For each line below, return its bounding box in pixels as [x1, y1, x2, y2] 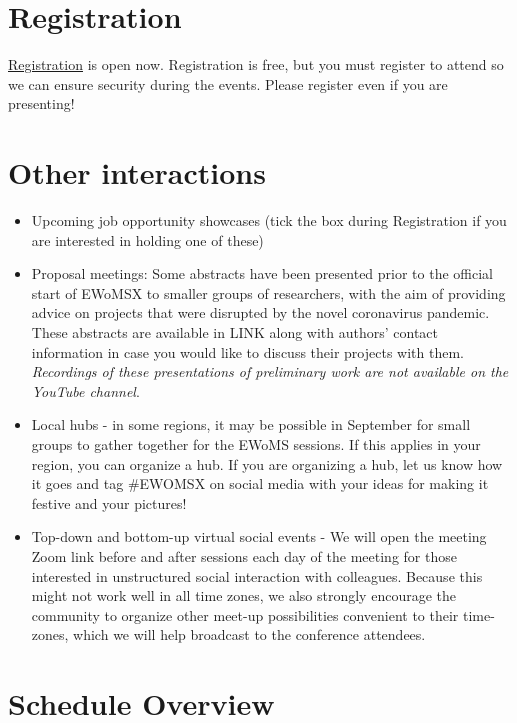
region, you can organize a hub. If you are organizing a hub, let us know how [31, 453, 503, 474]
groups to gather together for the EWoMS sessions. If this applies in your [31, 433, 481, 454]
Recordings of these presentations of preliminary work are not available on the [31, 361, 509, 382]
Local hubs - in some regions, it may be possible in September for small [31, 414, 471, 435]
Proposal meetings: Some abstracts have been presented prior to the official [31, 263, 493, 284]
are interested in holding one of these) [31, 229, 264, 250]
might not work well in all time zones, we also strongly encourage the [31, 585, 456, 606]
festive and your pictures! [31, 492, 187, 513]
